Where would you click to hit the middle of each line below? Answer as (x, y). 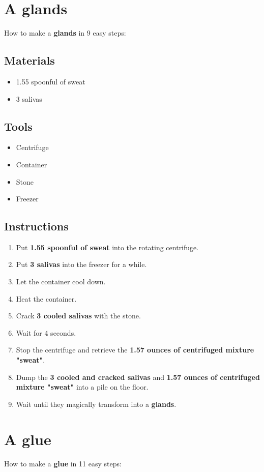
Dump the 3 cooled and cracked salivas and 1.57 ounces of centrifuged (138, 377)
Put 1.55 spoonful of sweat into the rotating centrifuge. (107, 247)
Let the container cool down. (61, 282)
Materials (30, 60)
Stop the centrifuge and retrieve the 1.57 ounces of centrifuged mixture (135, 350)
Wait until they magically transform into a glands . (96, 404)
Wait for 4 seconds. (46, 332)
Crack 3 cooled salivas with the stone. (78, 316)
